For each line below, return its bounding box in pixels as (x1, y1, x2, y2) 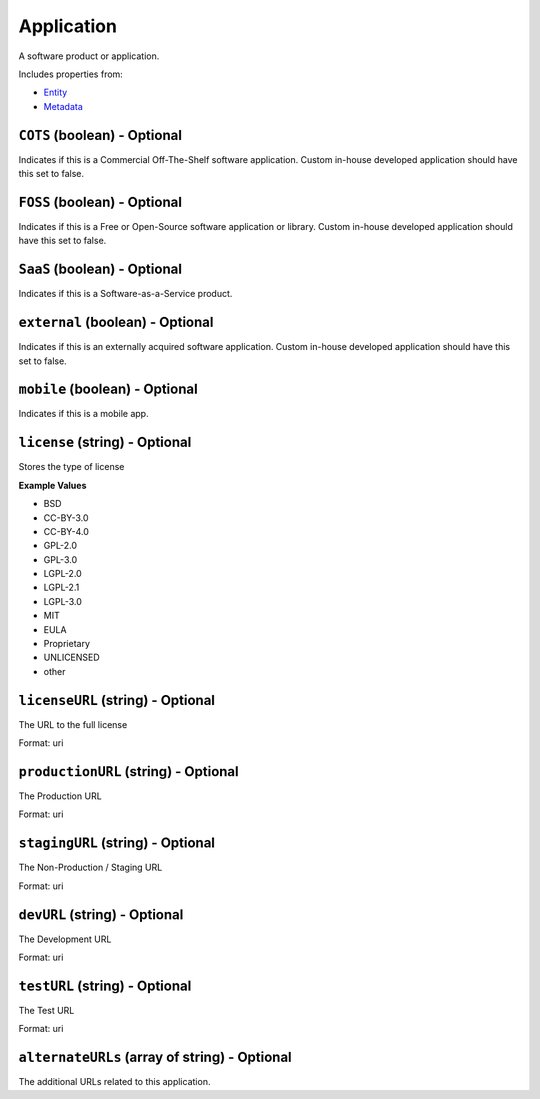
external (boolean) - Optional (18, 314, 214, 331)
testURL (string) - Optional (18, 977, 192, 994)
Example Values (18, 479, 87, 491)
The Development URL (18, 933, 112, 945)
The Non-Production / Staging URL (18, 861, 163, 874)
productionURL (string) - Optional (18, 763, 239, 780)
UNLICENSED (43, 651, 100, 664)
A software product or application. (18, 50, 160, 62)
